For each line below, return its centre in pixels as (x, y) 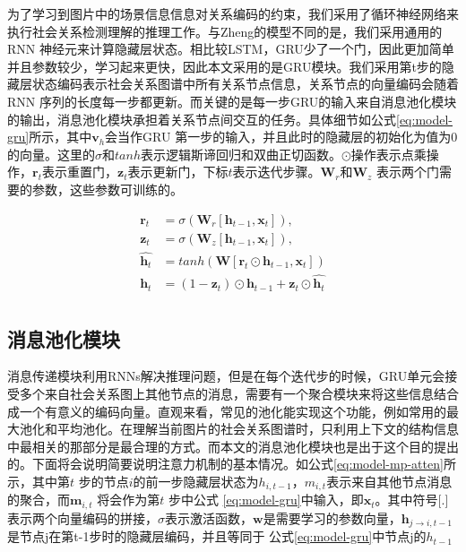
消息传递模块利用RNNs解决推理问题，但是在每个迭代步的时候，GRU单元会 (226, 376)
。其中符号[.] (412, 500)
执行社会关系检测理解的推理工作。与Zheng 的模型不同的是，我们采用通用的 (225, 31)
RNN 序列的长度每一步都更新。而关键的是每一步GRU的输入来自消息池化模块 (232, 101)
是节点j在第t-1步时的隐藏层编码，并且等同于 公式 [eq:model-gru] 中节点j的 (217, 536)
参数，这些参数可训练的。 (107, 189)
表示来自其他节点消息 (389, 481)
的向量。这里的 (51, 154)
